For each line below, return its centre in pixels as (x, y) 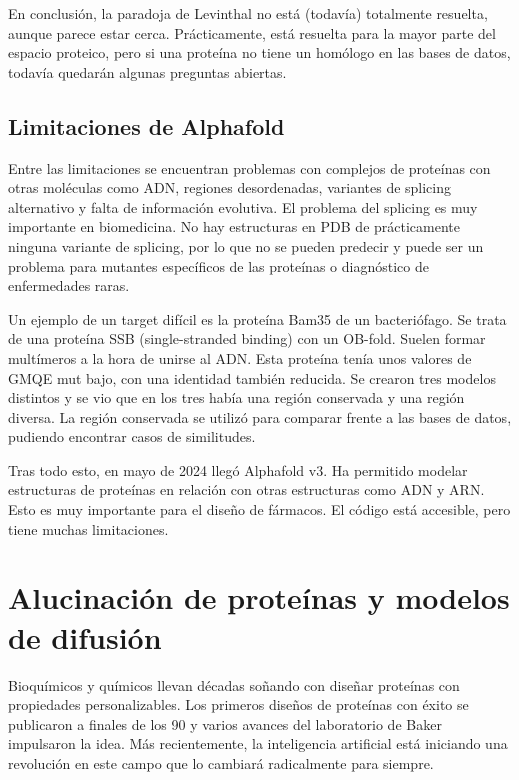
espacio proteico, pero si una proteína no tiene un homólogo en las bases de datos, (259, 52)
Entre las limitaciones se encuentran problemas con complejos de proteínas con (249, 167)
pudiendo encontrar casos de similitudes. (132, 436)
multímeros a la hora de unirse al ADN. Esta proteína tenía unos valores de (240, 357)
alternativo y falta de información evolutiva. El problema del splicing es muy (243, 206)
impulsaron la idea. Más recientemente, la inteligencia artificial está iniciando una (258, 743)
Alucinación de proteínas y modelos (259, 597)
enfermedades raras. (69, 285)
